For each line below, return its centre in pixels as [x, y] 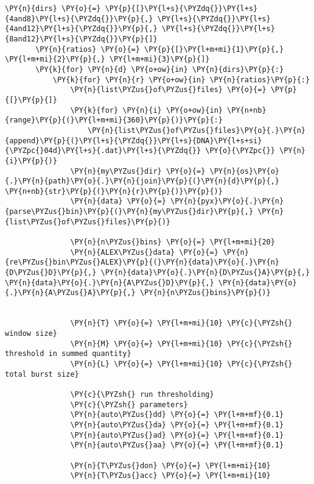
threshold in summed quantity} [68, 354]
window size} [31, 333]
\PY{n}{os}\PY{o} [245, 171]
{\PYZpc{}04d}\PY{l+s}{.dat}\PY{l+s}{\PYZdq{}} [103, 151]
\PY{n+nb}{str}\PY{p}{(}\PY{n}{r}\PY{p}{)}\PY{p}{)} [114, 191]
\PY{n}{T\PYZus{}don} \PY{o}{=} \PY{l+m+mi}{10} [170, 465]
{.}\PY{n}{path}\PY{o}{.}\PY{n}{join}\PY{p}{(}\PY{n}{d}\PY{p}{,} [142, 181]
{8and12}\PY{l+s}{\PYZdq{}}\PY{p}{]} [81, 39]
